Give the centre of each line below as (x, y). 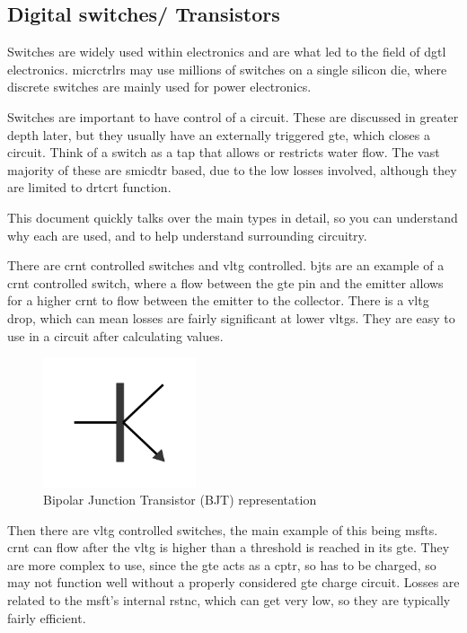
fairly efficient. (47, 617)
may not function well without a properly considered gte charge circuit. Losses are (233, 582)
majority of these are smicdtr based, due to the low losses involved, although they (232, 169)
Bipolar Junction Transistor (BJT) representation (180, 500)
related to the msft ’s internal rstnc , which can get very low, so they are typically (229, 600)
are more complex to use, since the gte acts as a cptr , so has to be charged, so (222, 564)
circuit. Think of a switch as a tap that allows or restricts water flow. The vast (224, 152)
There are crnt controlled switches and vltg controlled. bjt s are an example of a (226, 265)
